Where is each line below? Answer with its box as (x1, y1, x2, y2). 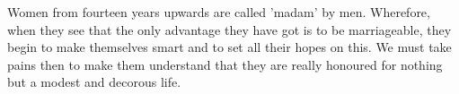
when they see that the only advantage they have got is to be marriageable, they (7, 20, 452, 38)
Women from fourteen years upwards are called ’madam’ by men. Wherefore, (7, 3, 430, 21)
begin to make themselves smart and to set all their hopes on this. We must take (7, 38, 452, 56)
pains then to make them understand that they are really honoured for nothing (7, 55, 443, 73)
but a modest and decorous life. (7, 73, 181, 91)
